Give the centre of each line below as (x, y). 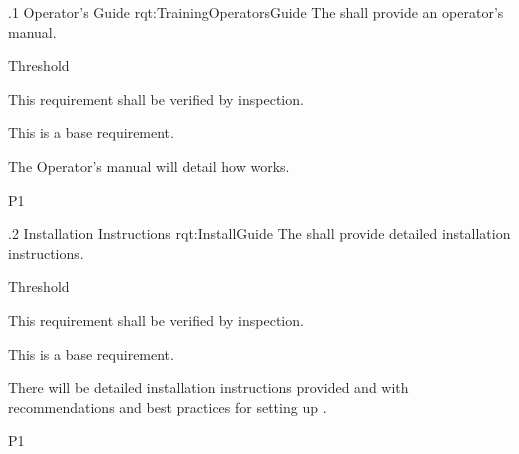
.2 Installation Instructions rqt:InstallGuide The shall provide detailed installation (259, 233)
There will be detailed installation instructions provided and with (208, 387)
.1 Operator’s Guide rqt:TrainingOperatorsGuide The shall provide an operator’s (256, 12)
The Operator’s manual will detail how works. (149, 165)
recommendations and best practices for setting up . (167, 406)
